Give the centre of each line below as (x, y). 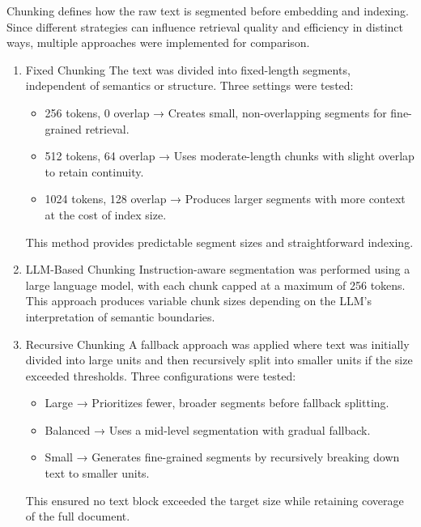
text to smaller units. (97, 473)
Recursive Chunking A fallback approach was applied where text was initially (217, 344)
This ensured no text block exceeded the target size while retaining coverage (215, 500)
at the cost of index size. (106, 214)
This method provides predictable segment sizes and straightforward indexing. (219, 242)
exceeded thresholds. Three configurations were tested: (161, 375)
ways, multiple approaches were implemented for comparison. (158, 42)
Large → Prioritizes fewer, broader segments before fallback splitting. (217, 403)
